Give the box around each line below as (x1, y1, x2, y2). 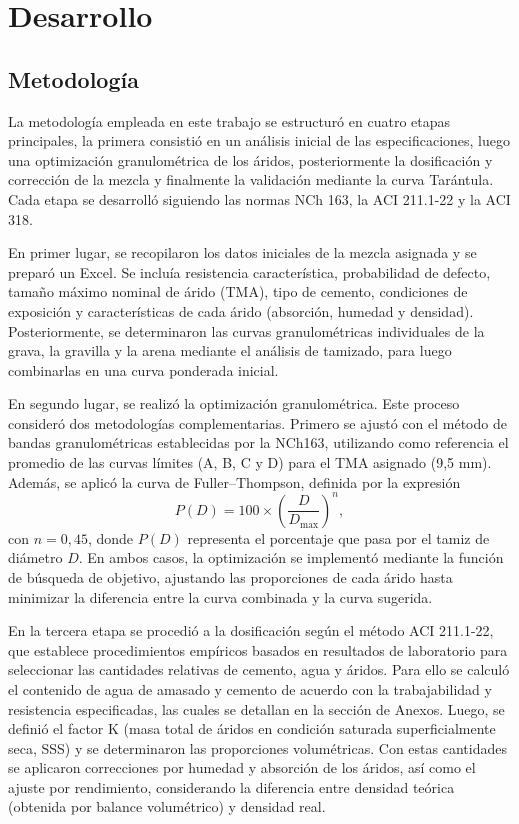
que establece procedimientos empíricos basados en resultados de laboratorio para (8, 639, 508, 660)
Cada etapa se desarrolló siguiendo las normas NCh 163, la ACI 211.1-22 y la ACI (8, 188, 511, 209)
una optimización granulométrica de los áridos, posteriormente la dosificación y (8, 149, 493, 170)
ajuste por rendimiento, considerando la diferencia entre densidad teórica (8, 776, 455, 797)
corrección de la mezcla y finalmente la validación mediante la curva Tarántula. (8, 169, 494, 190)
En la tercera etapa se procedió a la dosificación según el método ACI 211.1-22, (8, 620, 494, 641)
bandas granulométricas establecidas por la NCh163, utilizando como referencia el (8, 432, 509, 453)
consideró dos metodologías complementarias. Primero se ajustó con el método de (8, 412, 507, 433)
